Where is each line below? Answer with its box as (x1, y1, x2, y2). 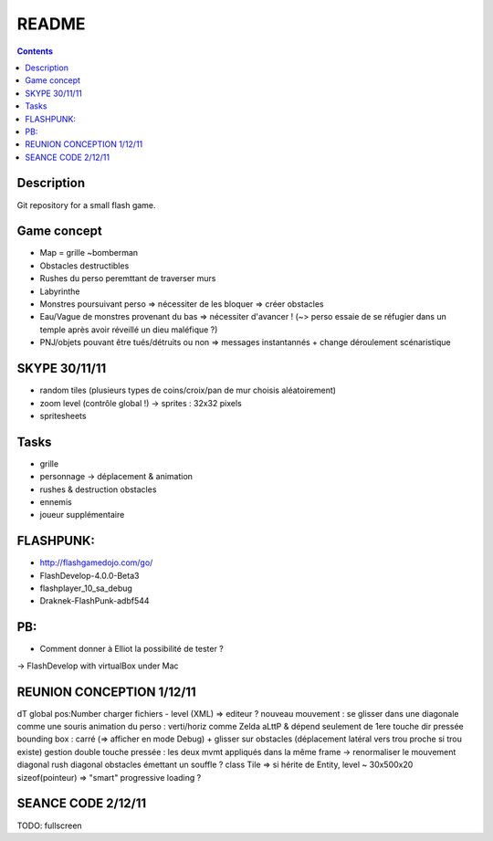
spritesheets (39, 410, 87, 421)
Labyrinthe (39, 286, 81, 297)
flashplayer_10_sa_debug (39, 583, 132, 594)
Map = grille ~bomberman (39, 247, 139, 258)
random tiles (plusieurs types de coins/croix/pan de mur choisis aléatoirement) (39, 384, 337, 396)
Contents (16, 46, 54, 57)
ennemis (39, 496, 72, 507)
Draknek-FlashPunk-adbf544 (39, 595, 150, 606)
